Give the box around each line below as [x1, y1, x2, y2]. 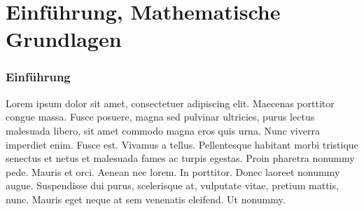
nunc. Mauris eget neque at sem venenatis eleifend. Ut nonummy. [6, 191, 286, 206]
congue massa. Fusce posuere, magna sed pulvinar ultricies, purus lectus [6, 109, 315, 124]
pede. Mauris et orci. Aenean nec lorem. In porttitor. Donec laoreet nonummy [6, 164, 340, 179]
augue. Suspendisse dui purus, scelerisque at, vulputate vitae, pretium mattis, [6, 178, 339, 193]
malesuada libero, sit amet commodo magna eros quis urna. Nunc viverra [6, 123, 320, 137]
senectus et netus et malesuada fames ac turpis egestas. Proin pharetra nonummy [6, 151, 355, 165]
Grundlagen [6, 25, 122, 53]
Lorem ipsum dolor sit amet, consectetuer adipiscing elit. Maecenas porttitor [6, 95, 335, 110]
